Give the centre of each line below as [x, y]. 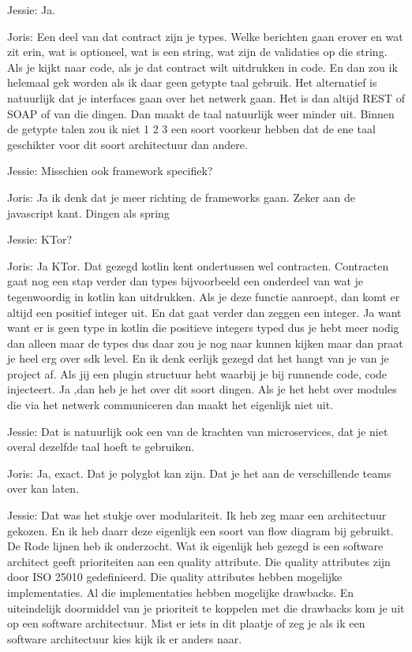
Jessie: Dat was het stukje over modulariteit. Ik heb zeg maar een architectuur [197, 515]
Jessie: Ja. [32, 9]
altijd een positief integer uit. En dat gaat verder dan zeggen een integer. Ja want [204, 312]
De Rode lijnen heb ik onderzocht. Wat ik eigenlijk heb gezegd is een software [195, 546]
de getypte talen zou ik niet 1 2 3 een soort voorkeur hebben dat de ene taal [191, 129]
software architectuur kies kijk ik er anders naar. [125, 638]
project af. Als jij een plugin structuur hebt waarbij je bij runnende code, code [197, 373]
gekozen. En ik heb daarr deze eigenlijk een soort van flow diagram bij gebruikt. [200, 530]
